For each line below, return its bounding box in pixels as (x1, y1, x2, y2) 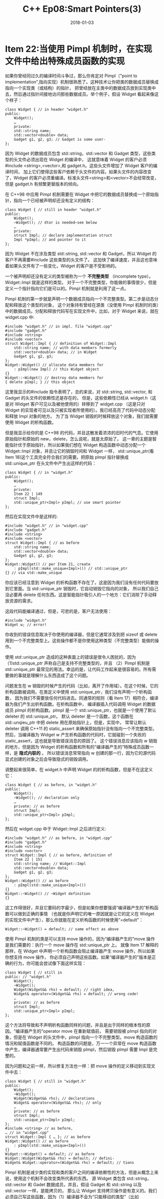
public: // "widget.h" (5, 974, 51, 979)
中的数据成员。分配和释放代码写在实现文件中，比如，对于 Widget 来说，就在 (5, 308, 159, 314)
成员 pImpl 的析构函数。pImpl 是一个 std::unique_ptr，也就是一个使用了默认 (5, 707, 157, 713)
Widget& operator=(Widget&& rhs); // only (14, 1100, 102, 1105)
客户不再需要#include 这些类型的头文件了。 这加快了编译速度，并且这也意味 (5, 257, 158, 263)
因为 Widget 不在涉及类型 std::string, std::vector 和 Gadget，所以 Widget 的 (5, 250, 157, 256)
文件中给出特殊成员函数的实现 (5, 55, 125, 67)
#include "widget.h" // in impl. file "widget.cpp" (5, 324, 112, 329)
